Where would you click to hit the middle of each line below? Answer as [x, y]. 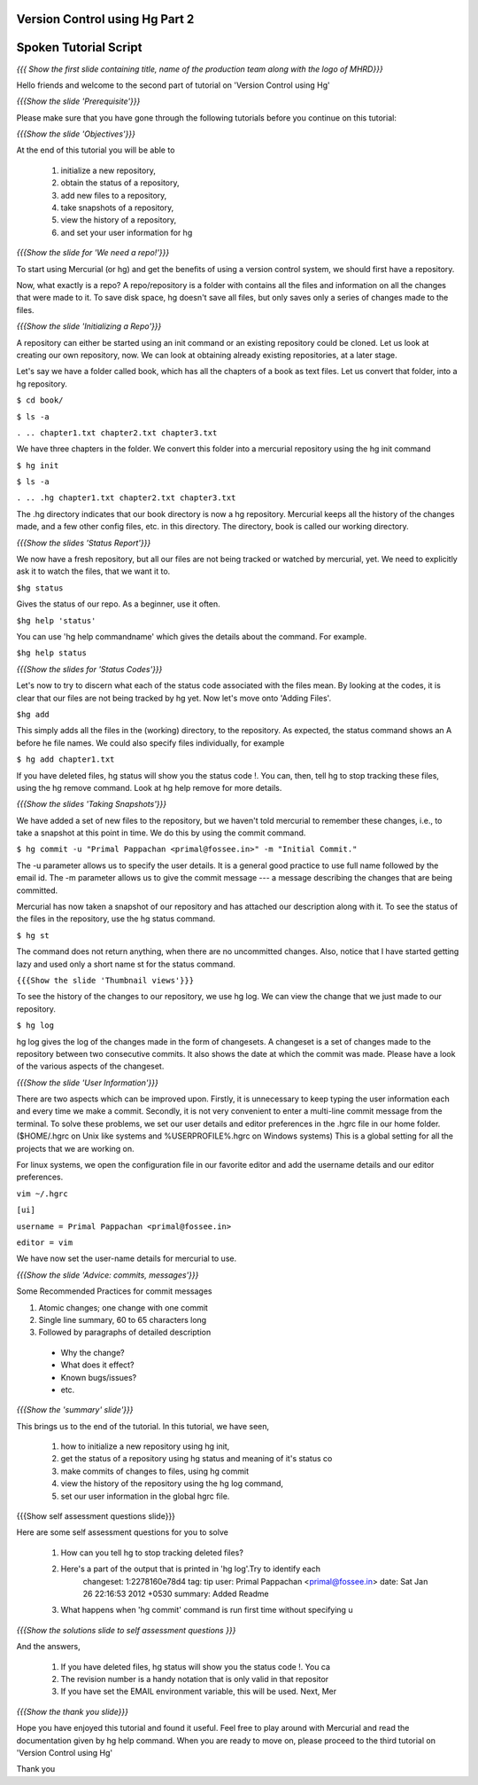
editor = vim [45, 1243]
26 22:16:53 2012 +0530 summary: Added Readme [176, 1593]
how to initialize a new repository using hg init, [145, 1446]
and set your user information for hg [127, 232]
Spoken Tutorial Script [79, 47]
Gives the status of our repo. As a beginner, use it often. [118, 604]
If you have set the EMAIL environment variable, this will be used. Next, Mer [199, 1691]
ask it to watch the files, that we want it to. [93, 571]
